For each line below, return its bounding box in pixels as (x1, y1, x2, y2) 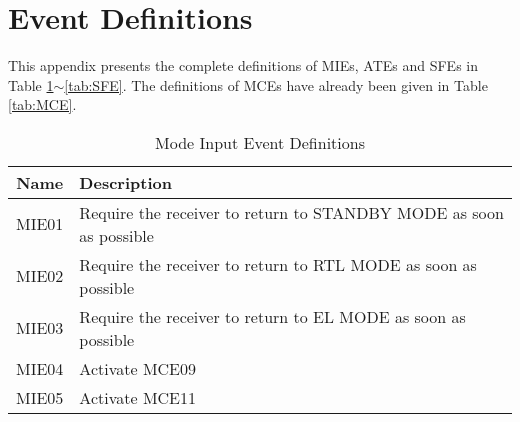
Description (79, 170, 172, 194)
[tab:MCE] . (8, 94, 77, 115)
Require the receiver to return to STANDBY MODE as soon (79, 200, 504, 224)
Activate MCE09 (79, 356, 197, 380)
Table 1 (8, 74, 54, 95)
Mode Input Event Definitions (155, 130, 365, 154)
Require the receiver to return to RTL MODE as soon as (79, 252, 477, 276)
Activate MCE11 (79, 385, 197, 409)
